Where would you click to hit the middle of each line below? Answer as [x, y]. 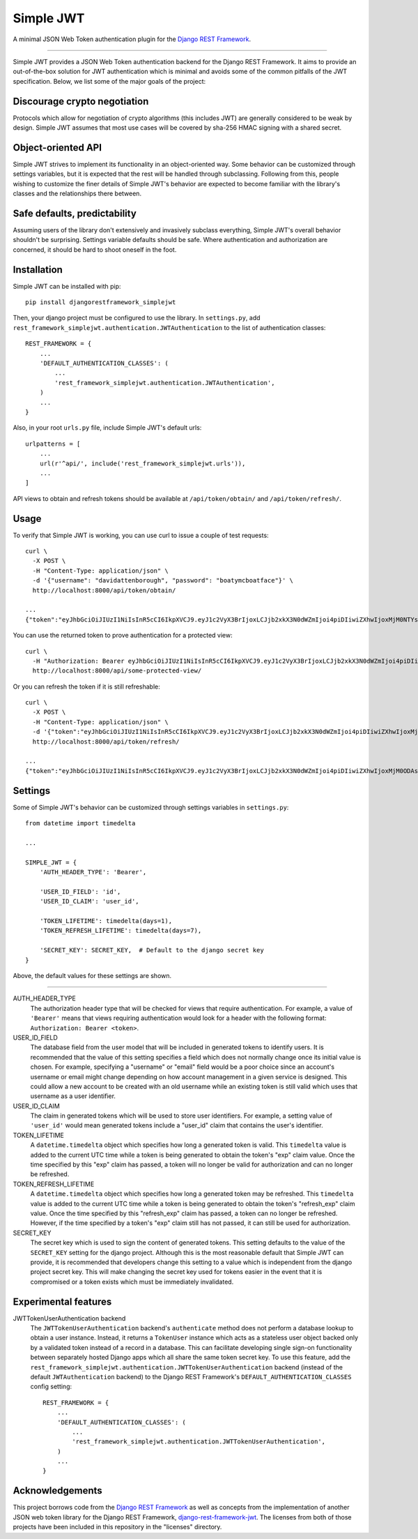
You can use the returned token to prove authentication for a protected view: [123, 636]
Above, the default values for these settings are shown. [92, 975]
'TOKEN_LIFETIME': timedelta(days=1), [106, 921]
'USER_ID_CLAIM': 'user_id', [89, 901]
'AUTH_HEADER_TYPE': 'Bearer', [93, 872]
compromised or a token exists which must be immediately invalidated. [132, 1282]
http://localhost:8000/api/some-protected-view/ [117, 671]
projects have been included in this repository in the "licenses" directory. [117, 1527]
